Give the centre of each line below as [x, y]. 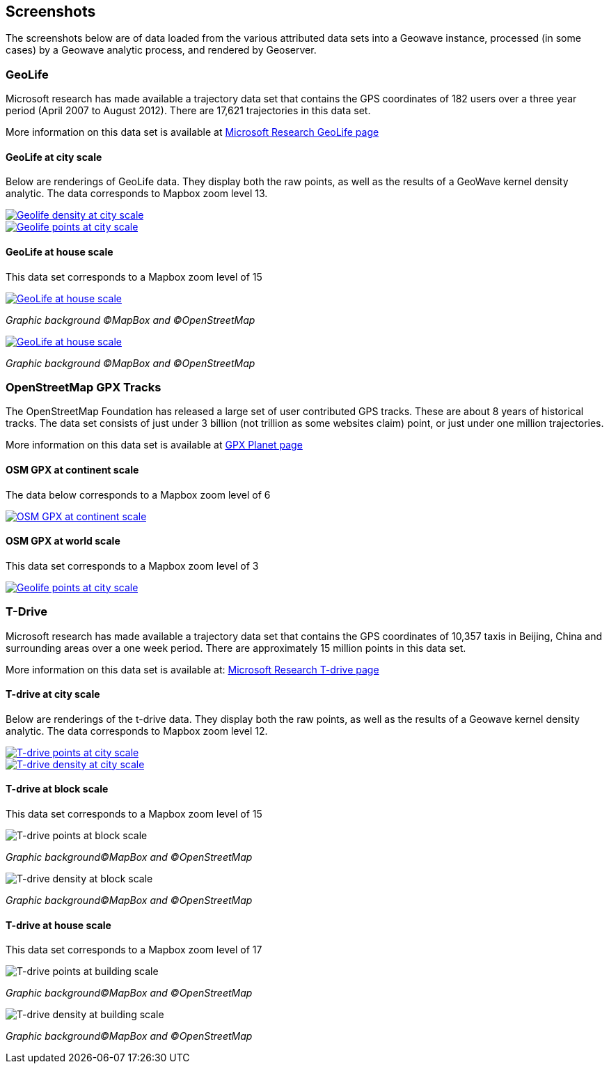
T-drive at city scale [53, 694]
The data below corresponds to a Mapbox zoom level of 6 [138, 494]
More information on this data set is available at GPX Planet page [154, 445]
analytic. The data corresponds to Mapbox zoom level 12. [137, 731]
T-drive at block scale [57, 789]
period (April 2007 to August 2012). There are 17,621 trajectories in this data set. [188, 111]
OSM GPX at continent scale [72, 469]
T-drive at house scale [58, 925]
